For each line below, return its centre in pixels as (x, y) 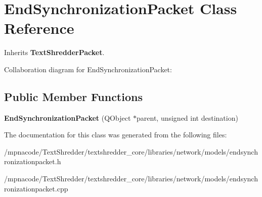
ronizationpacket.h (33, 161)
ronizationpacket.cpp (36, 188)
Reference (39, 28)
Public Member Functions (73, 96)
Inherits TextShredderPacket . (54, 52)
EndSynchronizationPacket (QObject (68, 117)
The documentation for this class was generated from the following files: (116, 135)
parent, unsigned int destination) (187, 117)
